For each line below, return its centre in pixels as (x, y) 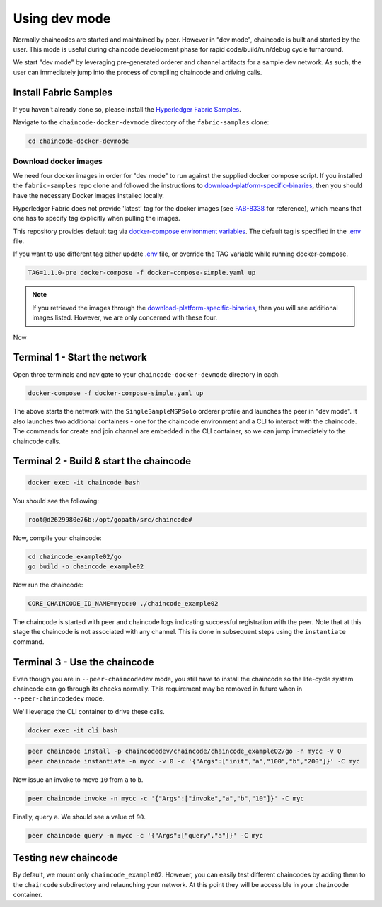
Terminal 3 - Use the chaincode (83, 662)
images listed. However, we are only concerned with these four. (125, 317)
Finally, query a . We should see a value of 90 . (80, 817)
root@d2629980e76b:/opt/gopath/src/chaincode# (110, 519)
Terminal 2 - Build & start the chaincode (102, 461)
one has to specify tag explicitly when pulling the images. (97, 218)
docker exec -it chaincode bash (84, 482)
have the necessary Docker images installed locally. (88, 195)
